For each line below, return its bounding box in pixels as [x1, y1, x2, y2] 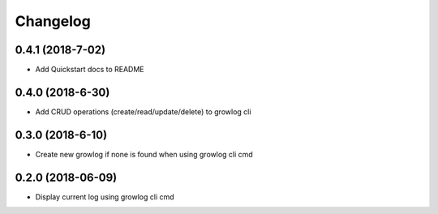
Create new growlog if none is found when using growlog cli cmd [35, 149, 253, 159]
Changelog [15, 12, 91, 30]
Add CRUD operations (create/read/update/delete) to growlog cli [35, 106, 251, 117]
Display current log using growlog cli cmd [35, 191, 174, 202]
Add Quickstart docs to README [35, 65, 145, 75]
